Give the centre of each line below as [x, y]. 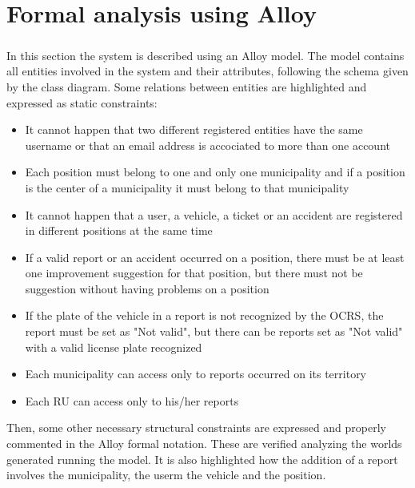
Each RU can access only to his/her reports [132, 400]
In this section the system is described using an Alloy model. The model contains [206, 55]
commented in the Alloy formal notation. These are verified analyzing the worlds [204, 444]
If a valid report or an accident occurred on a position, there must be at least [215, 257]
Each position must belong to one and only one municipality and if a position [215, 172]
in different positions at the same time [119, 230]
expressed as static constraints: [82, 102]
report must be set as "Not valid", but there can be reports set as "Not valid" [214, 331]
